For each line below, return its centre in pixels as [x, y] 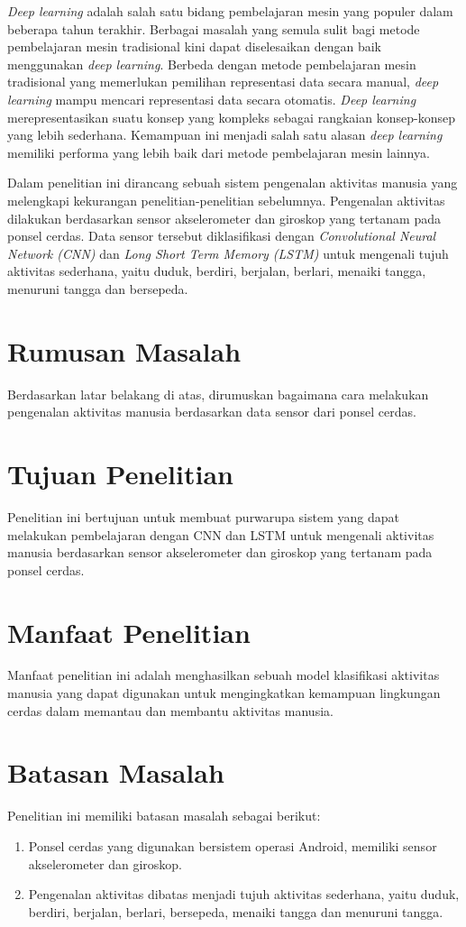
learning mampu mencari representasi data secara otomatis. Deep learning [212, 99]
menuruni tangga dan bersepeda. [98, 288]
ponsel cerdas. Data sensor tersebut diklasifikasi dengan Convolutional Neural [222, 236]
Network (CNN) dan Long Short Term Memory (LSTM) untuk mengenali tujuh [228, 253]
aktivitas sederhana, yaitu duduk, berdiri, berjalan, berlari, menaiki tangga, [217, 271]
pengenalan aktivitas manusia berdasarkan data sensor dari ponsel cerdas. [212, 412]
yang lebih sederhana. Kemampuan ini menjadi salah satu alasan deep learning [225, 135]
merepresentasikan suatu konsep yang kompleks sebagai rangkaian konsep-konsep [231, 117]
